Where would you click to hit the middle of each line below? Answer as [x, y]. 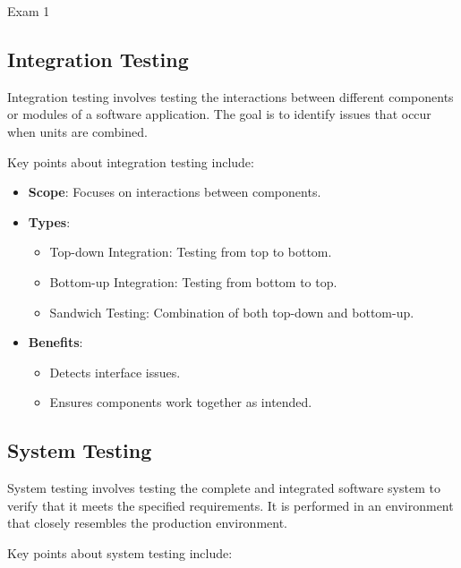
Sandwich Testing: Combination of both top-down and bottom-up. [232, 312]
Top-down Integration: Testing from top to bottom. [191, 252]
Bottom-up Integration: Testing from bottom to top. [193, 281]
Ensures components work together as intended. [181, 402]
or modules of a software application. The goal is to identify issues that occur [219, 114]
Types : [49, 221]
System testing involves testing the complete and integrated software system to [224, 488]
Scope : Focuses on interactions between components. [175, 192]
